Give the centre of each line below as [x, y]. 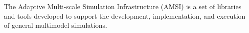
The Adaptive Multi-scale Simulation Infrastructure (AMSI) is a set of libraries [123, 6]
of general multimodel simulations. [56, 25]
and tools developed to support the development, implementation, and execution [125, 16]
